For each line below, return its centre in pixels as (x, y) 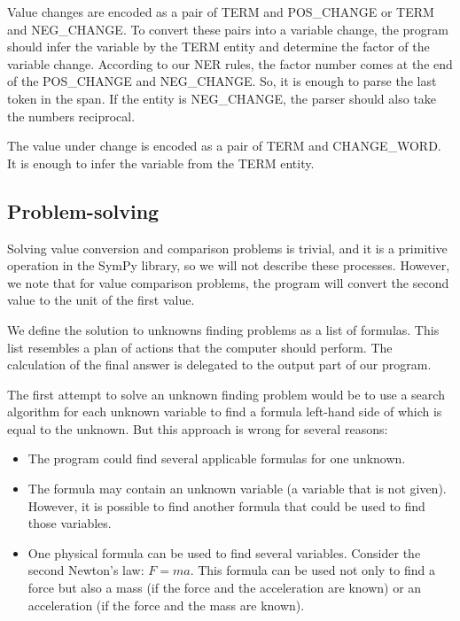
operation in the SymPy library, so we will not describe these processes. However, (229, 265)
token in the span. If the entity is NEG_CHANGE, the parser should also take (222, 98)
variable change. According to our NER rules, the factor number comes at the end (230, 63)
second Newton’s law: (86, 570)
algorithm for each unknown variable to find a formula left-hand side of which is (225, 411)
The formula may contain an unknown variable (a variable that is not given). (237, 489)
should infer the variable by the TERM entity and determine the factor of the (218, 47)
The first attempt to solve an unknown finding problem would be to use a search (226, 394)
